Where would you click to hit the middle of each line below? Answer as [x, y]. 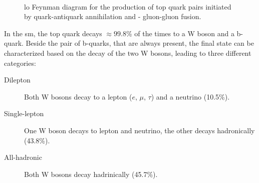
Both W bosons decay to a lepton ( [78, 96]
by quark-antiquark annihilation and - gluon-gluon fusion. [113, 16]
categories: [20, 63]
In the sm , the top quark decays [53, 33]
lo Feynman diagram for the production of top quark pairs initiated [128, 6]
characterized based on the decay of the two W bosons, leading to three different [128, 53]
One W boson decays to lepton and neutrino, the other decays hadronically [140, 130]
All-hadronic [23, 157]
